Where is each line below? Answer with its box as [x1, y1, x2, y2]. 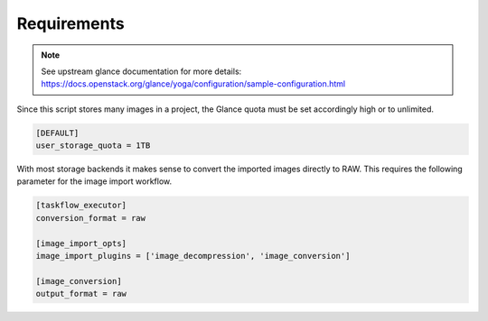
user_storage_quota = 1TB [35, 141, 151, 151]
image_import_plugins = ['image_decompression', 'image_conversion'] [35, 251, 351, 261]
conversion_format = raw [35, 213, 146, 223]
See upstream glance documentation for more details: [41, 66, 242, 77]
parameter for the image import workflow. [16, 176, 173, 187]
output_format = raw [35, 289, 127, 299]
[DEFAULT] [35, 127, 80, 138]
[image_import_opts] [35, 238, 127, 248]
